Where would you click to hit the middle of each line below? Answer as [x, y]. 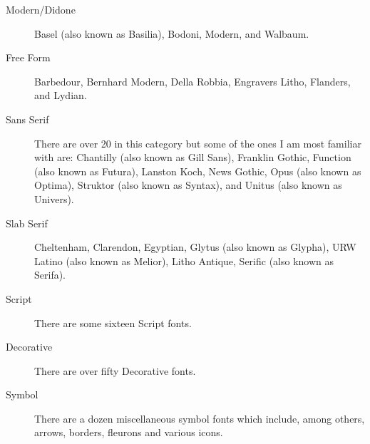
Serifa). [50, 275]
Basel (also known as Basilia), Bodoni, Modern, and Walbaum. [172, 33]
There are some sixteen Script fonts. [113, 322]
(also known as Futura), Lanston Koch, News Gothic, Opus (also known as [198, 171]
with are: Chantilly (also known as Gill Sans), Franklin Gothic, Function [193, 157]
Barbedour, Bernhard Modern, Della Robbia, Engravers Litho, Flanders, [192, 81]
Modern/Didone [41, 9]
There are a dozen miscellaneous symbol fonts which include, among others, [200, 418]
